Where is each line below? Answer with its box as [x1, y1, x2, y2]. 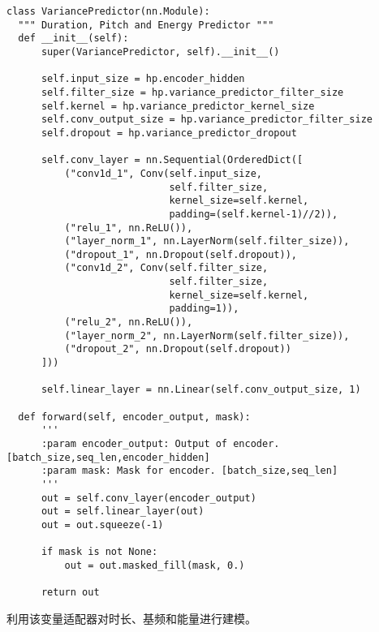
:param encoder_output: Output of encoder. [41, 438, 280, 449]
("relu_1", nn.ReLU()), [64, 221, 193, 234]
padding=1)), [169, 303, 239, 315]
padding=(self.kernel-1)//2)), [169, 208, 338, 220]
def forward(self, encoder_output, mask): [18, 411, 251, 423]
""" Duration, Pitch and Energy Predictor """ [18, 19, 274, 31]
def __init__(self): [18, 32, 129, 45]
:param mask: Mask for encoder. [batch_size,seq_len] [41, 465, 338, 477]
